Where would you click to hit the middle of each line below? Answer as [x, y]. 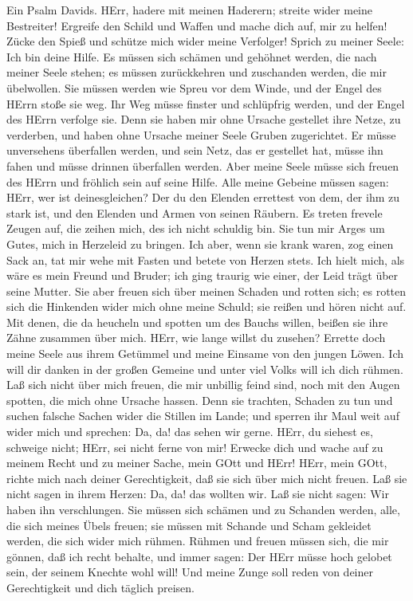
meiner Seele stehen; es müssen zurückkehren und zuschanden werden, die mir [197, 72]
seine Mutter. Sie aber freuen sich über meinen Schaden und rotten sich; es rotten [206, 291]
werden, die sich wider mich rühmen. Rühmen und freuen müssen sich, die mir [198, 541]
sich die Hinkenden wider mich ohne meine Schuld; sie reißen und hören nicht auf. [206, 306]
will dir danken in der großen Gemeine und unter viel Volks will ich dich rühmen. [205, 369]
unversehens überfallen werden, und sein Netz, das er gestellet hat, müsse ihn [195, 150]
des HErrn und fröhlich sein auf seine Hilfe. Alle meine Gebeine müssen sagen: [198, 181]
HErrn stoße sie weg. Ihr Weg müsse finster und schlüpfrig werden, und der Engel [206, 103]
